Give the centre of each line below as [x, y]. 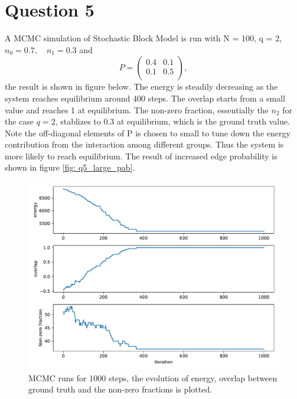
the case [19, 121]
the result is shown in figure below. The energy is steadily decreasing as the [141, 86]
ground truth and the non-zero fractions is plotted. [120, 389]
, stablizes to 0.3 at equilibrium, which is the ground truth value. [173, 121]
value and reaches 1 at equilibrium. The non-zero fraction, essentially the [137, 109]
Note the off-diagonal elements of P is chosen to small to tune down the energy [148, 133]
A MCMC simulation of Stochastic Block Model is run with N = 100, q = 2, [143, 38]
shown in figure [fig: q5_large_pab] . [70, 167]
